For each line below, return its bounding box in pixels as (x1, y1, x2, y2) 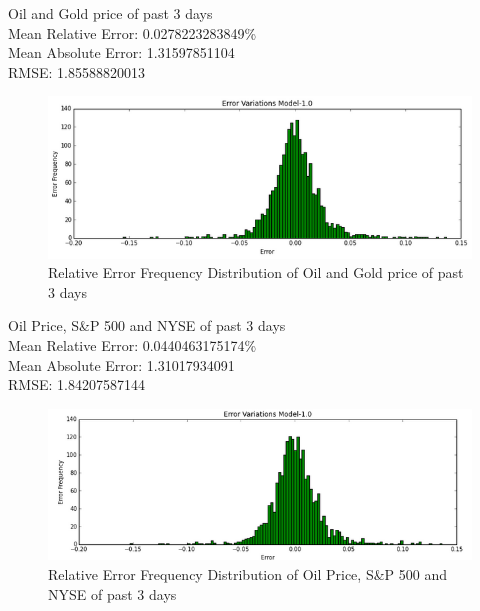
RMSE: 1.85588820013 (8, 61, 145, 82)
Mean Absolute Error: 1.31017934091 (8, 354, 235, 375)
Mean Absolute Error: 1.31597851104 (8, 42, 235, 63)
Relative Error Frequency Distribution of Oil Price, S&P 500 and (48, 564, 447, 585)
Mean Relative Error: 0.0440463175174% (8, 335, 257, 356)
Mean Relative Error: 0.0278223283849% (8, 22, 257, 43)
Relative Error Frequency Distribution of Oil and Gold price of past (48, 262, 464, 283)
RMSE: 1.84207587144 (8, 374, 145, 395)
